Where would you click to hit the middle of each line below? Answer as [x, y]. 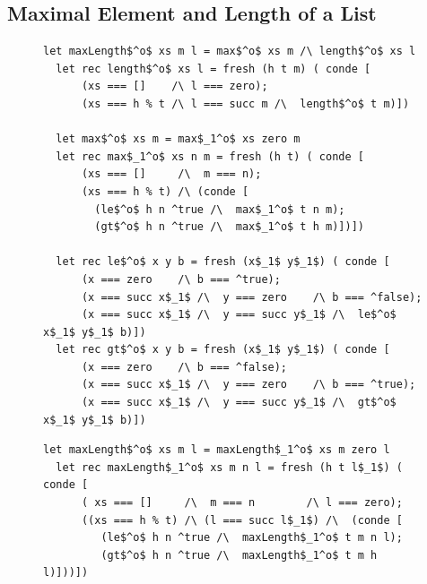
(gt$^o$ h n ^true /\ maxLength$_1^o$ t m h [239, 555]
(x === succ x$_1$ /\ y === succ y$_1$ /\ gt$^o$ [239, 403]
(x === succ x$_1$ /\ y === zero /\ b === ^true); [248, 385]
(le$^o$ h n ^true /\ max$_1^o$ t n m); [220, 209]
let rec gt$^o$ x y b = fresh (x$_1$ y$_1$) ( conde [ [223, 350]
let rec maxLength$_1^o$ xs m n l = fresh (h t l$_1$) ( [229, 467]
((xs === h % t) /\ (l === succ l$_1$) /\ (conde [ [242, 520]
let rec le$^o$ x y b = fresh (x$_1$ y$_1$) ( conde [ [223, 262]
